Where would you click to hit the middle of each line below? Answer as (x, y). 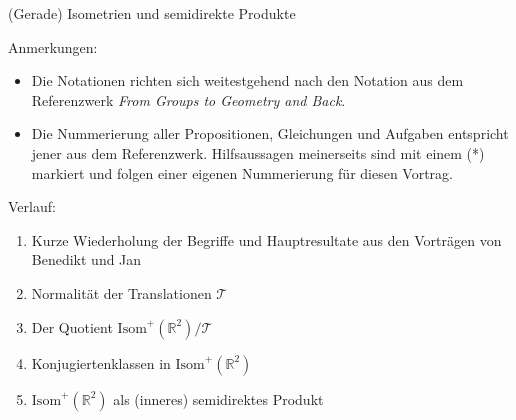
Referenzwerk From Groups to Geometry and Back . (188, 99)
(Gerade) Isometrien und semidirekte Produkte (152, 13)
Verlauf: (32, 206)
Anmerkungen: (53, 46)
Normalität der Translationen (121, 292)
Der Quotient (72, 326)
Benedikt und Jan (86, 259)
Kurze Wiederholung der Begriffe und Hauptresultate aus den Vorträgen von (266, 239)
